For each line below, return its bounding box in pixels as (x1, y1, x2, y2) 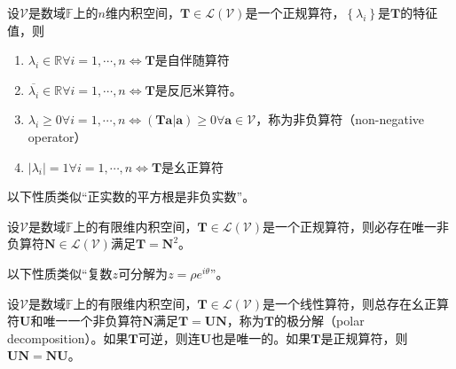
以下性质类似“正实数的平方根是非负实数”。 (7, 187, 256, 206)
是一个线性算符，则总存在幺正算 (263, 294, 450, 312)
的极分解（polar (274, 311, 365, 330)
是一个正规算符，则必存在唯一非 (263, 216, 450, 235)
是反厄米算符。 (154, 80, 242, 98)
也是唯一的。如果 (211, 328, 311, 347)
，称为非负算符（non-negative (256, 110, 424, 129)
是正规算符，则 (320, 328, 408, 347)
